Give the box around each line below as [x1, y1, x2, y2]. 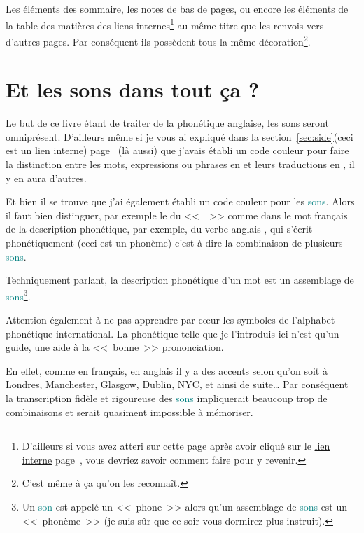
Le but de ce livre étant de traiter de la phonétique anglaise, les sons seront [6, 116, 329, 130]
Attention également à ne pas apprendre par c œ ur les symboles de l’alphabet [6, 312, 335, 326]
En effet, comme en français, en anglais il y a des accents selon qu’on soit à [6, 363, 328, 378]
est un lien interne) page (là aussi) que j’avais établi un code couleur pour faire [6, 143, 349, 158]
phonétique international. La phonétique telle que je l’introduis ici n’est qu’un [6, 326, 339, 340]
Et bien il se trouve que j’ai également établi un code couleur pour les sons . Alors [6, 194, 355, 209]
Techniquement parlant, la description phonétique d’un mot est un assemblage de [6, 272, 354, 287]
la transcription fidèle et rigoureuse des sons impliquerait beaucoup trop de [6, 390, 328, 405]
